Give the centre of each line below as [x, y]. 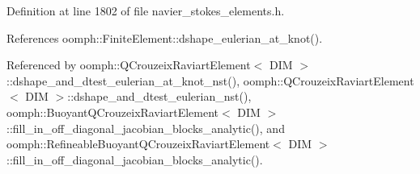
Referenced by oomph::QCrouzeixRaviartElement [129, 65]
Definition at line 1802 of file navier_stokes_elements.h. [146, 10]
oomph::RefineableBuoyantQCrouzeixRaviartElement [138, 144]
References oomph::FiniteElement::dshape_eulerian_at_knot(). [165, 37]
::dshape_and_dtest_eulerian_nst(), [159, 96]
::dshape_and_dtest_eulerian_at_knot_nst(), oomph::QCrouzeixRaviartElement [210, 80]
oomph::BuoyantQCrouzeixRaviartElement [113, 112]
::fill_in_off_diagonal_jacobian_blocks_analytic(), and [146, 128]
